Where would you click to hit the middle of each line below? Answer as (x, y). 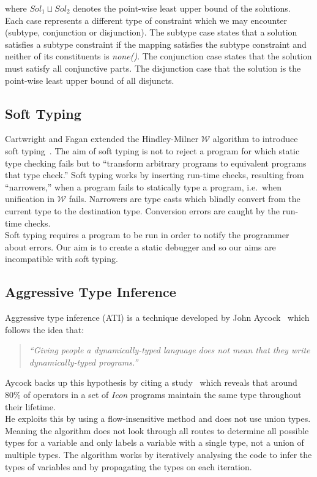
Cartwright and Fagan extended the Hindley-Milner (102, 139)
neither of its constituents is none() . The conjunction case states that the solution (158, 56)
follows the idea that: (45, 329)
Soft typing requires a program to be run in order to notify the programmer (147, 235)
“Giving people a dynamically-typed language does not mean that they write (170, 350)
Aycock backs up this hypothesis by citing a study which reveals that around (151, 382)
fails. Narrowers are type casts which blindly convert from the (185, 199)
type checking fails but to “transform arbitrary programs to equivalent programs (156, 163)
